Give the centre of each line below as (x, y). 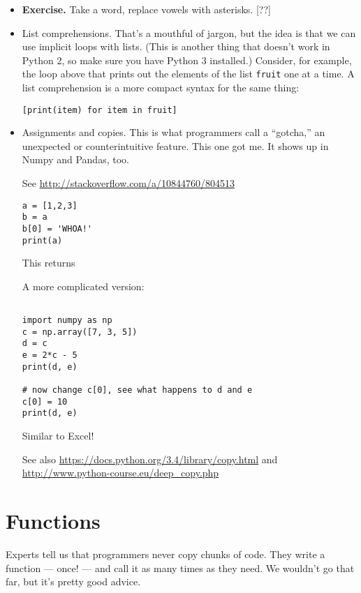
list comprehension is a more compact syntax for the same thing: (161, 88)
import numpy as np (67, 321)
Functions (53, 520)
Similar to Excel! (58, 436)
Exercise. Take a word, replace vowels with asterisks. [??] (146, 9)
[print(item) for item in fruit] (100, 110)
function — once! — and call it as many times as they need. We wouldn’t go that (180, 568)
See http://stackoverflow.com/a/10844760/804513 (128, 183)
